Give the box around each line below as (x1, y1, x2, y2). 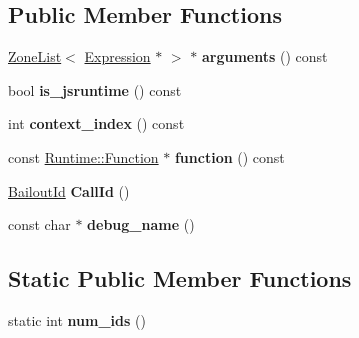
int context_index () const (8, 113, 185, 134)
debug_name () (87, 214, 195, 235)
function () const (174, 146, 285, 167)
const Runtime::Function (8, 146, 159, 167)
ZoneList (8, 46, 62, 67)
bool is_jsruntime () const (8, 79, 182, 100)
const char (8, 214, 71, 235)
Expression (84, 46, 151, 67)
